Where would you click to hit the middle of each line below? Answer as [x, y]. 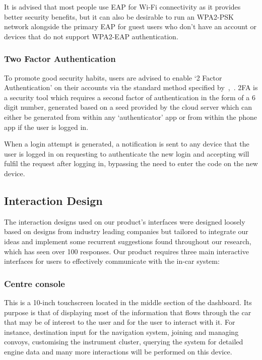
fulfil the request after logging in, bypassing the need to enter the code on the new [131, 163]
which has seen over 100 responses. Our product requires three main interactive [127, 251]
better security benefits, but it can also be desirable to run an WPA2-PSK [119, 16]
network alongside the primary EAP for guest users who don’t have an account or [130, 26]
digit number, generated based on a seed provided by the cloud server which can [128, 107]
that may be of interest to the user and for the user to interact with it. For [120, 322]
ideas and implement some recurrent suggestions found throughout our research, [128, 241]
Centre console [35, 283]
